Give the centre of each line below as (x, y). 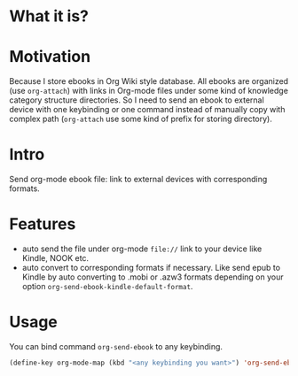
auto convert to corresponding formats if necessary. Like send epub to (151, 268)
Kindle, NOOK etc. (55, 258)
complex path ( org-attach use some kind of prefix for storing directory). (141, 119)
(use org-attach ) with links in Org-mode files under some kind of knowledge (149, 91)
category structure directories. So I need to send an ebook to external (137, 100)
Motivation (50, 57)
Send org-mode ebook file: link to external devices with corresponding (138, 180)
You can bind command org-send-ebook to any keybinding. (116, 346)
